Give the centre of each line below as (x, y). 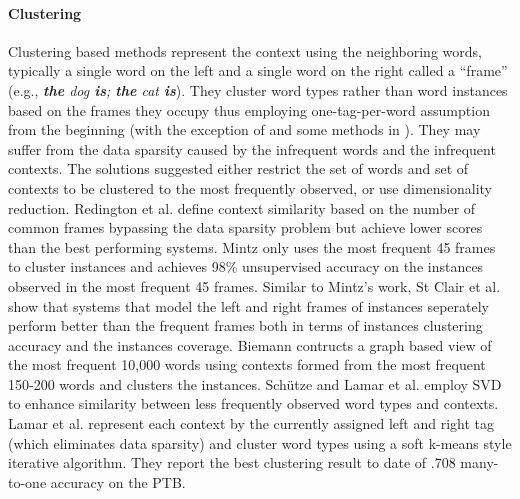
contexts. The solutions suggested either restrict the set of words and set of (238, 168)
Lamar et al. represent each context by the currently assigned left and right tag (251, 423)
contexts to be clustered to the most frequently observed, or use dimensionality (250, 187)
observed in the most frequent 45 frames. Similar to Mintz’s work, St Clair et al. (254, 285)
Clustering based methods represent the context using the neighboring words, (245, 50)
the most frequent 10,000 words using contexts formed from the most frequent (247, 364)
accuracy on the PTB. (118, 481)
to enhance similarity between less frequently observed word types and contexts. (253, 403)
